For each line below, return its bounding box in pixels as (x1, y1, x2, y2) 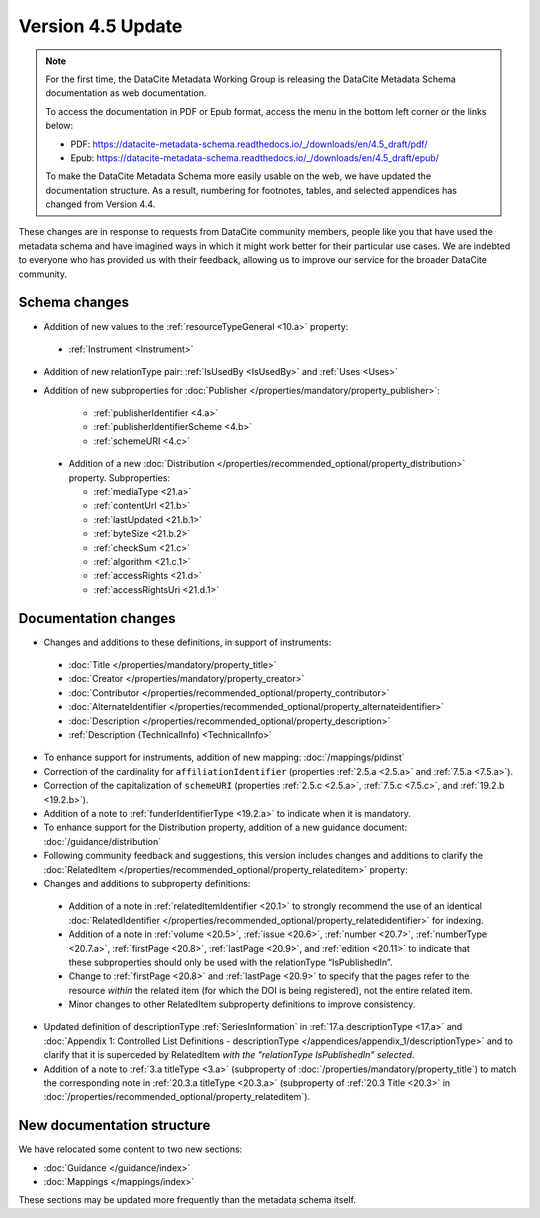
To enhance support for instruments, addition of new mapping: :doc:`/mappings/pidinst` (43, 751, 405, 764)
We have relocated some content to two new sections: (18, 1143, 243, 1155)
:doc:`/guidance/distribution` (43, 835, 162, 847)
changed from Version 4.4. (45, 198, 156, 210)
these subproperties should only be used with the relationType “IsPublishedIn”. (68, 956, 393, 968)
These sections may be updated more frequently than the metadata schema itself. (18, 1194, 357, 1206)
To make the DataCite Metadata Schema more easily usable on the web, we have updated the (45, 170, 432, 182)
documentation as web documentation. (45, 87, 207, 99)
